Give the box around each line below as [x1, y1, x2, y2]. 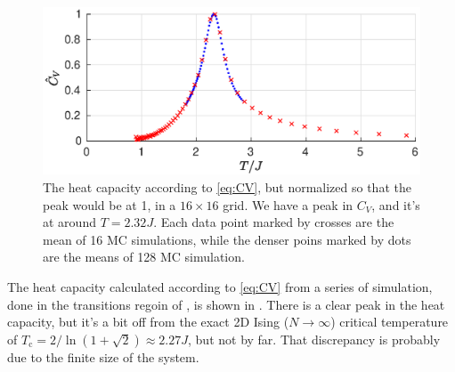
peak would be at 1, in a [43, 195, 176, 214]
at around [43, 213, 96, 231]
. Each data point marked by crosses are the [153, 213, 394, 231]
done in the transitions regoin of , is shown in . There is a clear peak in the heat [7, 295, 445, 313]
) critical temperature [330, 312, 449, 331]
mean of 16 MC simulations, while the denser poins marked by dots [43, 230, 411, 248]
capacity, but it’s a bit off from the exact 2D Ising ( [7, 312, 289, 331]
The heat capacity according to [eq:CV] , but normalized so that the [43, 177, 411, 196]
